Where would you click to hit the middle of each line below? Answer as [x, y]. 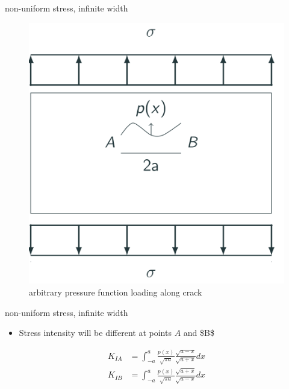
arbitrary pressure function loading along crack [116, 292]
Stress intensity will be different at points [95, 333]
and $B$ [199, 333]
